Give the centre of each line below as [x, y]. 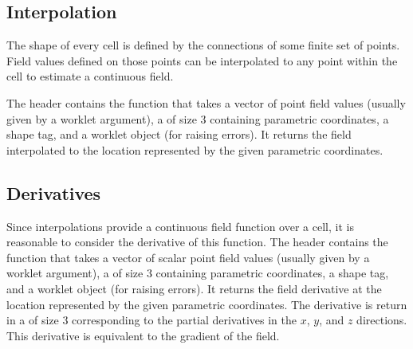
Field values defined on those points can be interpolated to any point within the [202, 60]
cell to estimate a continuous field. [90, 76]
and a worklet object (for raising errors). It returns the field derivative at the [194, 288]
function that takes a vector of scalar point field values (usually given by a [188, 257]
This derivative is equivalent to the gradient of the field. [143, 335]
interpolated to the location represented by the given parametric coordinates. [195, 149]
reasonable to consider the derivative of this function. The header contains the [197, 242]
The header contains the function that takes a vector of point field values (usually [206, 102]
